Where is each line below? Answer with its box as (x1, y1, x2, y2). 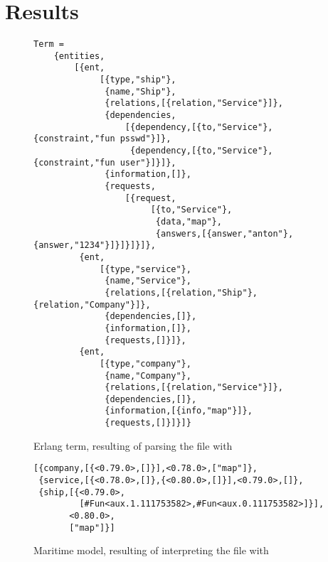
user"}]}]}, (120, 157, 176, 168)
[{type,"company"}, (100, 358, 191, 369)
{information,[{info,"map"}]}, (105, 406, 253, 416)
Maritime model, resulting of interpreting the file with (33, 543, 269, 558)
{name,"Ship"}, (105, 86, 176, 97)
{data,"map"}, (155, 216, 222, 227)
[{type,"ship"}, (100, 75, 176, 85)
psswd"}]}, (120, 134, 171, 144)
